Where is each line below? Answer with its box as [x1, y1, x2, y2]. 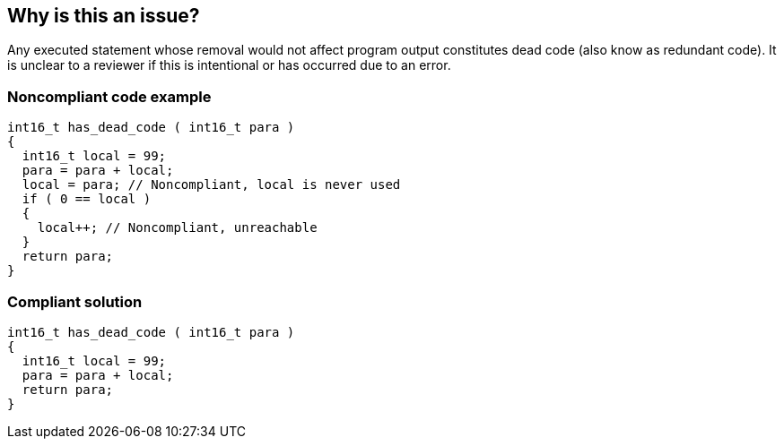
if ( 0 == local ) [22, 192, 152, 207]
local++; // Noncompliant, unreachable [37, 220, 318, 236]
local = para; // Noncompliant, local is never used [22, 177, 401, 193]
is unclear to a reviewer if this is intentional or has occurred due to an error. [7, 57, 451, 73]
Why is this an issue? [7, 4, 200, 27]
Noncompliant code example [7, 87, 212, 106]
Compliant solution [7, 292, 143, 311]
